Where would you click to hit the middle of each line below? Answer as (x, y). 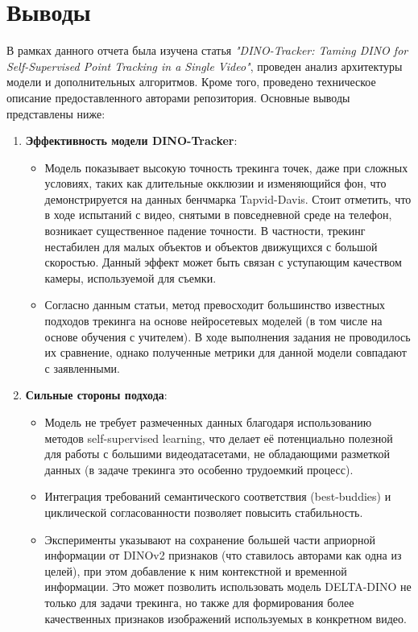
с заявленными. (82, 368)
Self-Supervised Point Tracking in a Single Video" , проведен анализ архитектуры (205, 66)
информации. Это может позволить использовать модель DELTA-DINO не (228, 587)
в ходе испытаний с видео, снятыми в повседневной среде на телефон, (218, 215)
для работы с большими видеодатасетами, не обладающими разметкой (217, 454)
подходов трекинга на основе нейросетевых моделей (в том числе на (213, 321)
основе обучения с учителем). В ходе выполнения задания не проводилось (228, 336)
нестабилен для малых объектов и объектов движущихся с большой (211, 246)
